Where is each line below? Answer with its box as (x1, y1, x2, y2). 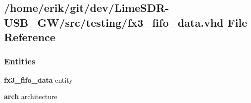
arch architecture (4, 91, 57, 102)
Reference (4, 29, 55, 45)
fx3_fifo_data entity (4, 74, 73, 85)
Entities (4, 55, 36, 67)
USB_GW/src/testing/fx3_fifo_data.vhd (4, 14, 224, 30)
